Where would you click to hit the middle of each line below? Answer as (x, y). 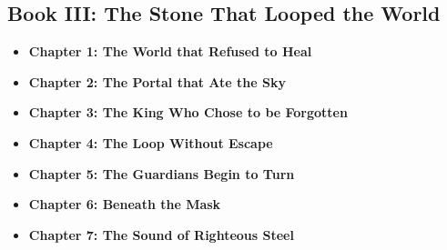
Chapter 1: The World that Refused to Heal (170, 51)
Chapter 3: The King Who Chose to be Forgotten (188, 112)
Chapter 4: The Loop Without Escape (151, 142)
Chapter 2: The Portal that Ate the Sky (157, 81)
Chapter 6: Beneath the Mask (125, 204)
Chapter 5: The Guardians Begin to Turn (162, 173)
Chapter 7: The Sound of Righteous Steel (161, 234)
